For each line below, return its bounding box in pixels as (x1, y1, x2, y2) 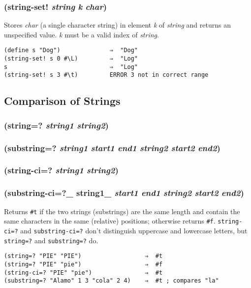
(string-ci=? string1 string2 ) (4, 164, 119, 176)
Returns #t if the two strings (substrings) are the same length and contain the (4, 206, 240, 216)
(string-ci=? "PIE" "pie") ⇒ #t (4, 269, 163, 276)
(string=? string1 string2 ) (4, 119, 109, 131)
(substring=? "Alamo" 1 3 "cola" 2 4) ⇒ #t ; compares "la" (4, 277, 219, 285)
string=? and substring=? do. (4, 235, 98, 245)
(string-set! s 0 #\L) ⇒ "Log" (4, 55, 138, 63)
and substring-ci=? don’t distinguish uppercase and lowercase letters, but (20, 225, 248, 235)
